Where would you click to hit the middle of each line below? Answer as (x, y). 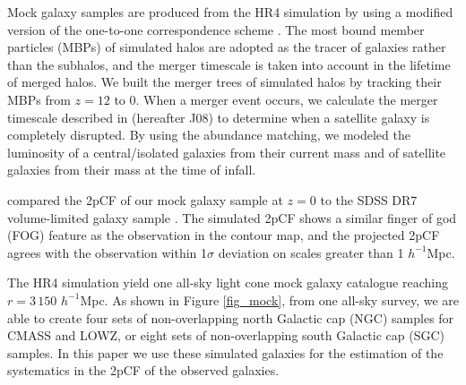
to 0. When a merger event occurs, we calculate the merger (276, 99)
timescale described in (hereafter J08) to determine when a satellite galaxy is (219, 117)
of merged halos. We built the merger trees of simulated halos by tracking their (224, 82)
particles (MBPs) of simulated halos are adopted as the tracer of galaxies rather (227, 47)
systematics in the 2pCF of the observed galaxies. (143, 370)
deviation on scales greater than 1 (311, 252)
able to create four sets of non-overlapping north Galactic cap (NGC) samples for (231, 317)
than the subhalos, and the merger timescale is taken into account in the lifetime (229, 64)
